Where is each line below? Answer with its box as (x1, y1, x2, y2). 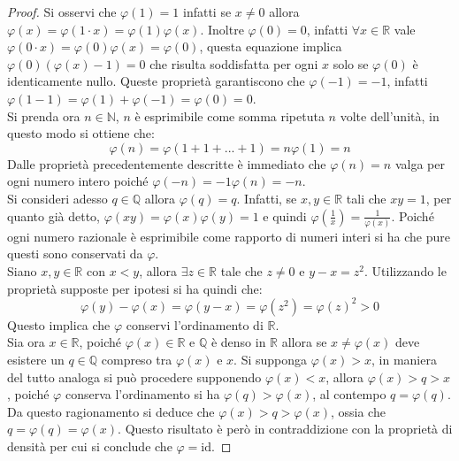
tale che (220, 262, 263, 280)
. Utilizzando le (364, 262, 447, 280)
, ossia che (330, 402, 386, 420)
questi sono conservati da (7, 244, 143, 263)
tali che (346, 188, 386, 207)
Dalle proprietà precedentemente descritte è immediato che (7, 154, 326, 173)
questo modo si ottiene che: (7, 124, 155, 142)
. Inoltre (200, 19, 244, 38)
